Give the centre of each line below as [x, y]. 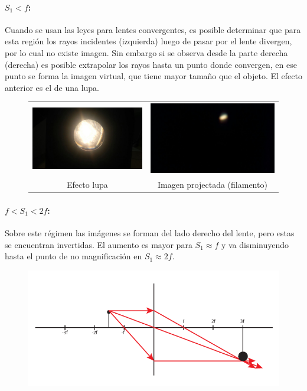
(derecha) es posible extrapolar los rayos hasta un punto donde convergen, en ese [151, 64]
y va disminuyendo [255, 244]
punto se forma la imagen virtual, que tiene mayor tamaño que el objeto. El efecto [153, 76]
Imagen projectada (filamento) [212, 185]
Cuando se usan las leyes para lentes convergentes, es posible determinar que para [153, 29]
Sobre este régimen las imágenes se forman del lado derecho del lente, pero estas [150, 233]
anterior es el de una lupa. [52, 87]
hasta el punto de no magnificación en [74, 256]
